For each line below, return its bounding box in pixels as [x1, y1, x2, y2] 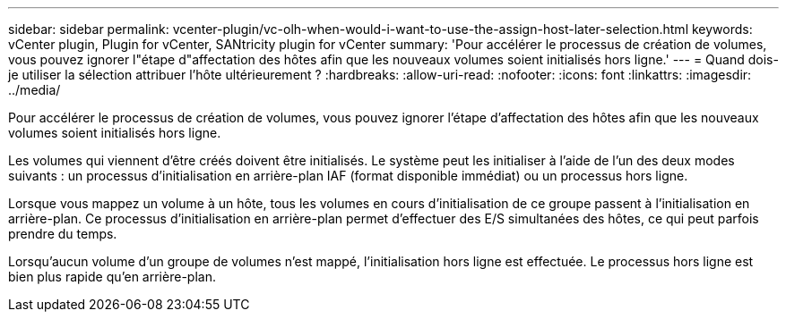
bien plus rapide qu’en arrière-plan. [8, 269, 216, 284]
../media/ [8, 82, 61, 97]
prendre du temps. [8, 226, 117, 241]
